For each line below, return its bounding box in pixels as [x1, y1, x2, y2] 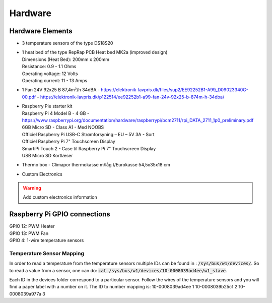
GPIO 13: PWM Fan [9, 230, 49, 236]
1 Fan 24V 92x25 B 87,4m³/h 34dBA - [22, 87, 100, 93]
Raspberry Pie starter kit [22, 103, 73, 109]
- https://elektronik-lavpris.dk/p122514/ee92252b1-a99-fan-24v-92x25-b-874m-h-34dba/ [37, 94, 225, 100]
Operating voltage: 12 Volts [22, 71, 78, 77]
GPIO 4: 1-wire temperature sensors [9, 237, 84, 244]
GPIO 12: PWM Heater [9, 223, 55, 229]
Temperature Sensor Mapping [9, 250, 85, 257]
